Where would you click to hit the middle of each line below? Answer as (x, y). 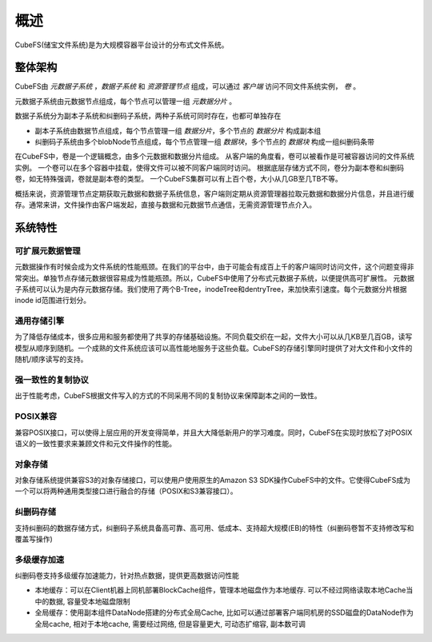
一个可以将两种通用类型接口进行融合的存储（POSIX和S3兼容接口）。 (126, 491)
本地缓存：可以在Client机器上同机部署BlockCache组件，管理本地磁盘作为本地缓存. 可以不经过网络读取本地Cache (220, 590)
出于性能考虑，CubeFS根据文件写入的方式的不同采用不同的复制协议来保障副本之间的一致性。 (168, 396)
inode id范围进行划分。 (53, 301)
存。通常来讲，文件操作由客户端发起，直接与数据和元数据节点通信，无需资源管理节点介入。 (165, 205)
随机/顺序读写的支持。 (51, 359)
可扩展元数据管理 (48, 250)
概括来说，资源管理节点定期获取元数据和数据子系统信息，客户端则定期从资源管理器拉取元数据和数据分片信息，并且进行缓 (214, 193)
